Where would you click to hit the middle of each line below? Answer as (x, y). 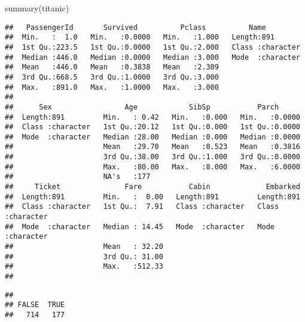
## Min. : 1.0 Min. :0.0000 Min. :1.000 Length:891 (140, 37)
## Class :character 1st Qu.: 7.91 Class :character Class (142, 207)
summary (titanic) (37, 8)
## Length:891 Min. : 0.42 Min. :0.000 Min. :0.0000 (152, 117)
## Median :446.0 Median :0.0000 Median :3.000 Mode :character (152, 57)
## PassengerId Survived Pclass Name (135, 27)
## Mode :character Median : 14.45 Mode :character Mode (140, 227)
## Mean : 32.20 (84, 247)
